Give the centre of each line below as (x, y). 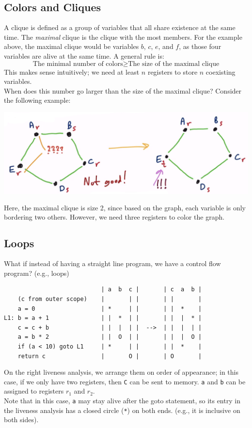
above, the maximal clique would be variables (71, 46)
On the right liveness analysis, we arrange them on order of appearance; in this (121, 372)
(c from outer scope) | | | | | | (110, 299)
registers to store (173, 71)
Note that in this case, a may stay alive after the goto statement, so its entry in (122, 401)
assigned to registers (34, 391)
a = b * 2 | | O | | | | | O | (110, 337)
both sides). (21, 420)
